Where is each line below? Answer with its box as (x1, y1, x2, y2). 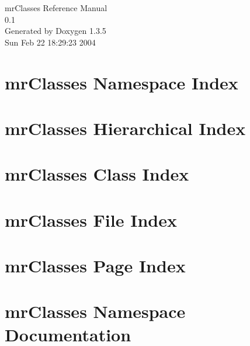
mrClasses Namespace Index (5, 70, 238, 94)
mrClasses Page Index (5, 254, 186, 278)
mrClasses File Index (5, 207, 177, 231)
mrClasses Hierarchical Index (5, 116, 246, 140)
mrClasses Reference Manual (5, 2, 107, 13)
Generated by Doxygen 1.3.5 (5, 25, 106, 37)
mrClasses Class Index (5, 162, 189, 186)
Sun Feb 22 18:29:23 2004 (5, 36, 96, 48)
